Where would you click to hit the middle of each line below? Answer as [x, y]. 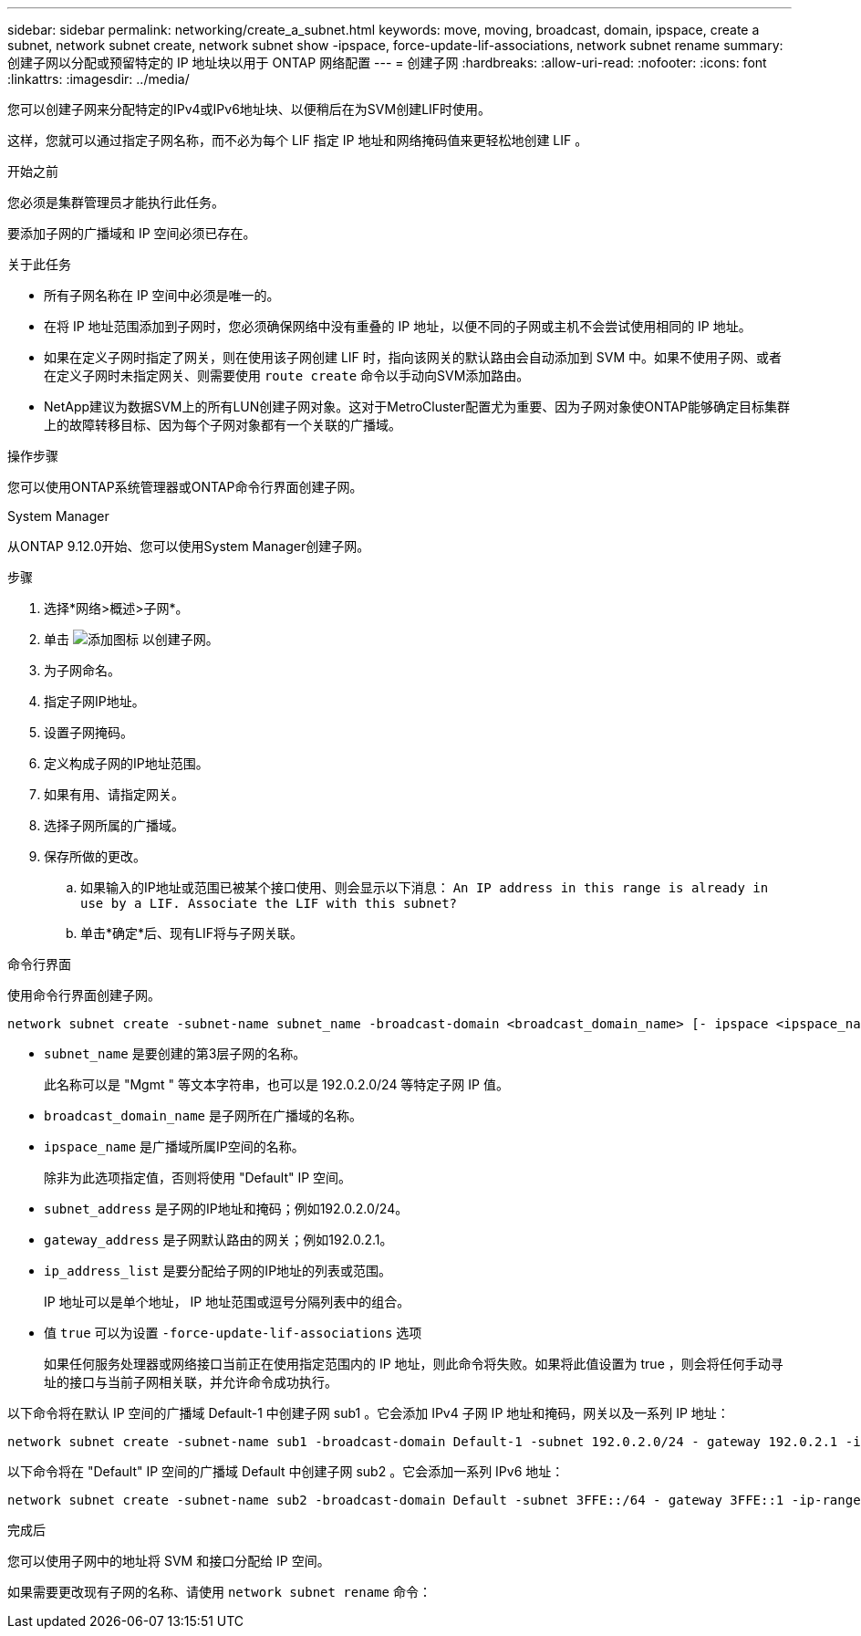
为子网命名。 [82, 670]
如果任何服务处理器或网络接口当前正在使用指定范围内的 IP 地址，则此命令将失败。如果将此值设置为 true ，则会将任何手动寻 [414, 1364]
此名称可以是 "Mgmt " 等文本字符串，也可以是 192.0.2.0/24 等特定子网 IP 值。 [276, 1084]
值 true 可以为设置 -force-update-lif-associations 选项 [233, 1333]
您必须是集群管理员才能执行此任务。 [116, 202]
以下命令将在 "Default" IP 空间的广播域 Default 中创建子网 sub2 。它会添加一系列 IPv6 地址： [286, 1471]
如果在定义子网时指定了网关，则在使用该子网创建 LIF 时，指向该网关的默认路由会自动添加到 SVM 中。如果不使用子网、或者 [413, 357]
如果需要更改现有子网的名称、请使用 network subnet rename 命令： [219, 1592]
